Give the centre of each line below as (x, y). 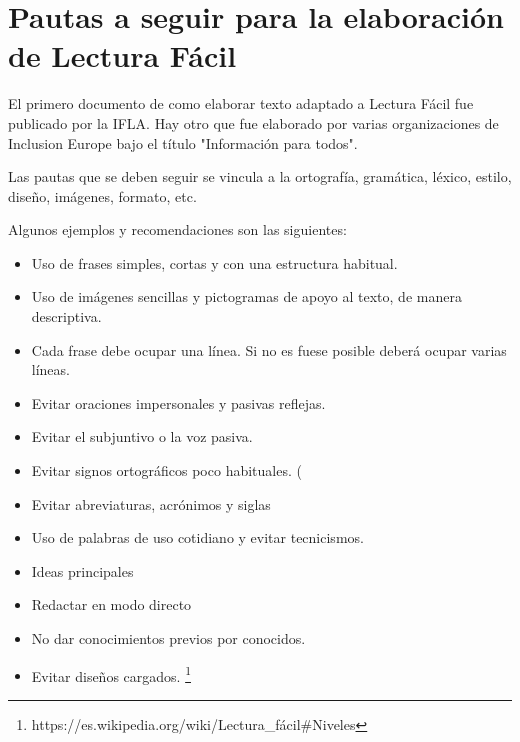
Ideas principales (82, 570)
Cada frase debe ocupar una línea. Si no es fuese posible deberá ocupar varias (269, 349)
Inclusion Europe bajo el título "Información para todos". (183, 142)
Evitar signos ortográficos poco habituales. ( (166, 470)
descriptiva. (66, 316)
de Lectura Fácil (122, 55)
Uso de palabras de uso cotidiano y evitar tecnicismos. (197, 537)
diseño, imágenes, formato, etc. (102, 195)
